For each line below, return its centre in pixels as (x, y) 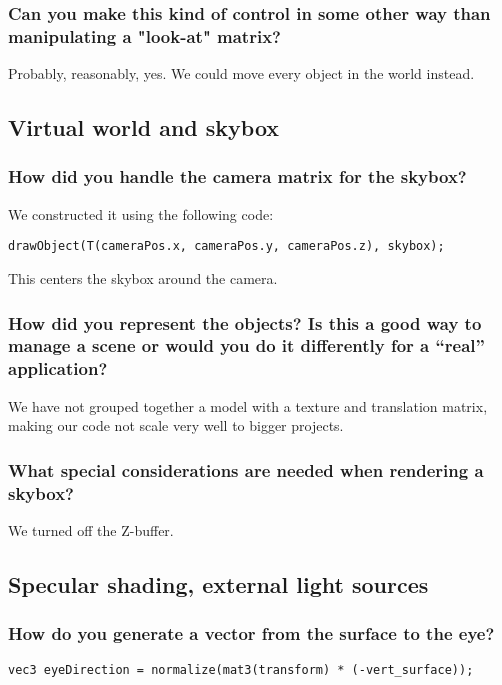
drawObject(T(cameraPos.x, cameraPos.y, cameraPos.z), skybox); (226, 246)
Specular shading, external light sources (218, 583)
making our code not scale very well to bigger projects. (176, 425)
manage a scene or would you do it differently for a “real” (246, 345)
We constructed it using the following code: (141, 213)
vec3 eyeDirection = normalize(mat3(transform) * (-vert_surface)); (241, 669)
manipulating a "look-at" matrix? (144, 35)
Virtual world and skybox (144, 127)
